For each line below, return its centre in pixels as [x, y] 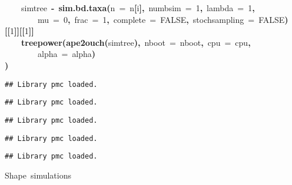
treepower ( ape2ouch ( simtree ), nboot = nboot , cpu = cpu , [136, 42]
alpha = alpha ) [67, 54]
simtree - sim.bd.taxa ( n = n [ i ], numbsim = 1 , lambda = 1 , [138, 8]
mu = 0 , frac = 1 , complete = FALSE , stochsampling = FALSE [161, 19]
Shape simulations [38, 175]
